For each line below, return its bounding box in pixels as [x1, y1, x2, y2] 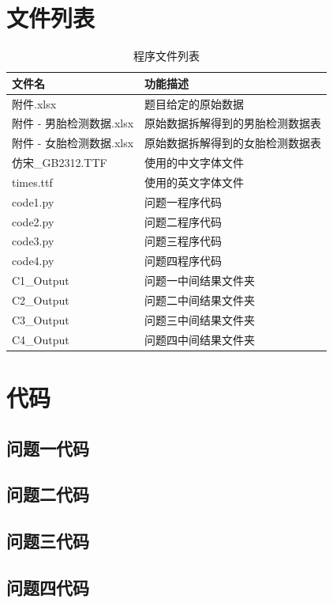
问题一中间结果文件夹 [144, 272, 256, 289]
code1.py [12, 193, 54, 210]
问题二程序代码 [144, 213, 223, 229]
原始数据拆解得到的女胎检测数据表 [144, 135, 322, 151]
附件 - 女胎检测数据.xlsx [12, 135, 134, 151]
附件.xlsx [12, 95, 57, 112]
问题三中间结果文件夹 [144, 311, 256, 328]
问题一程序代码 [144, 193, 223, 210]
